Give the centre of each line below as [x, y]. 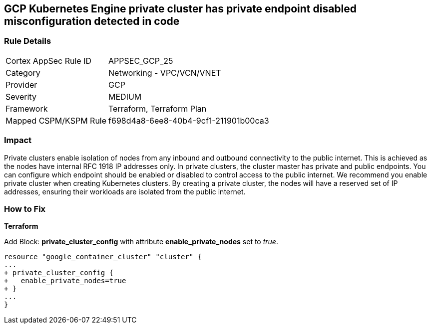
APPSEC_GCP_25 [141, 61]
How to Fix [25, 209]
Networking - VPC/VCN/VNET [165, 73]
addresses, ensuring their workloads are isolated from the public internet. [125, 191]
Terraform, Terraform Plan [158, 108]
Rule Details [28, 41]
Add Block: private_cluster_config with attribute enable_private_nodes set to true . [141, 242]
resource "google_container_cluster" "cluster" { [103, 257]
